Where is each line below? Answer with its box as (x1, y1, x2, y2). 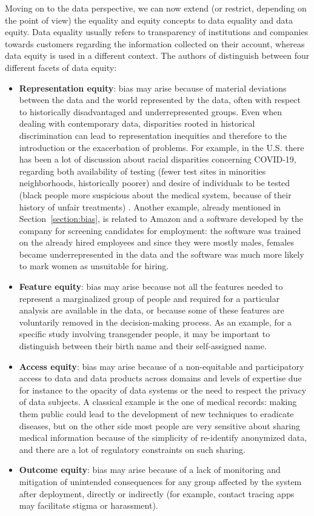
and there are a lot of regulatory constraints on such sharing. (19, 443, 246, 455)
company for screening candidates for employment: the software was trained (19, 224, 301, 236)
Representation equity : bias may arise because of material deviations (19, 81, 287, 94)
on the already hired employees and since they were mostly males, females (19, 236, 294, 249)
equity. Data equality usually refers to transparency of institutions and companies (5, 25, 309, 38)
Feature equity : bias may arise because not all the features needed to (19, 280, 283, 293)
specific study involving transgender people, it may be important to (19, 327, 270, 340)
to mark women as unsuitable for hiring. (19, 260, 169, 272)
